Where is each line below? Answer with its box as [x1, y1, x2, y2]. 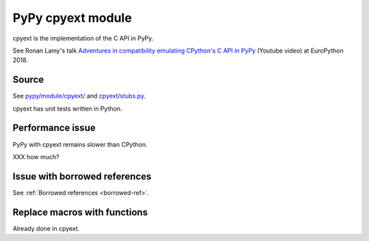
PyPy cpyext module [12, 10, 133, 25]
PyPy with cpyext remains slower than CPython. [12, 140, 148, 148]
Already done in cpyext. [12, 224, 80, 232]
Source [12, 74, 44, 85]
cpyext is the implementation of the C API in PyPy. [12, 34, 154, 42]
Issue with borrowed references [12, 171, 152, 182]
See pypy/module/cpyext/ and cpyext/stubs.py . [12, 92, 146, 100]
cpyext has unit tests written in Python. [12, 104, 122, 113]
